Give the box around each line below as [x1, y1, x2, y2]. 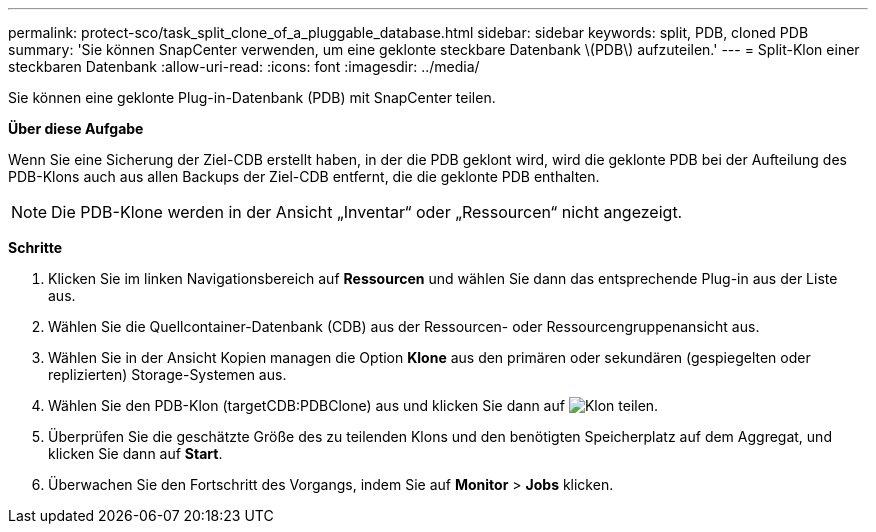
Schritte [8, 239, 62, 256]
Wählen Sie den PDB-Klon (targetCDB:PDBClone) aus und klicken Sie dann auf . [48, 397, 659, 414]
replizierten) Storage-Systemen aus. [48, 366, 287, 383]
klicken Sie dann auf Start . [48, 445, 223, 462]
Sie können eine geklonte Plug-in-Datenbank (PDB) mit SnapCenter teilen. [8, 89, 496, 106]
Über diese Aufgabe [8, 120, 144, 137]
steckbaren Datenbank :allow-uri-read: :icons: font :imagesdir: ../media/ [8, 58, 480, 75]
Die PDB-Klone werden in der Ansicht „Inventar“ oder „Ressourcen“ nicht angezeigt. [51, 202, 683, 222]
